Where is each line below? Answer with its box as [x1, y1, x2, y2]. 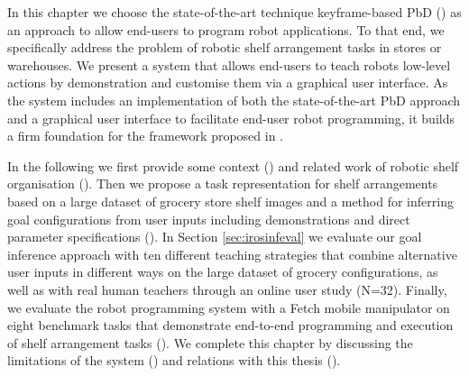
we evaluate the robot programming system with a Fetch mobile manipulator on [7, 298, 450, 316]
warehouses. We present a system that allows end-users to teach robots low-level [7, 55, 451, 74]
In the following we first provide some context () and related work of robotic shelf [7, 156, 459, 175]
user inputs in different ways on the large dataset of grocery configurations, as [7, 262, 438, 281]
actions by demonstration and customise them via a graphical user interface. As [7, 73, 448, 92]
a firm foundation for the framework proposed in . [7, 126, 283, 145]
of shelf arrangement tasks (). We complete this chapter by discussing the [7, 333, 413, 352]
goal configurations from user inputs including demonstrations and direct [7, 209, 410, 228]
